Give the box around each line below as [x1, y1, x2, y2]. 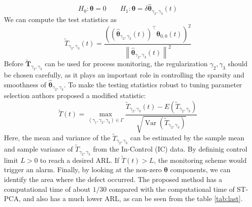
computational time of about [4, 183, 91, 194]
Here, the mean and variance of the [4, 132, 110, 143]
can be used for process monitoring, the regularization [45, 58, 208, 69]
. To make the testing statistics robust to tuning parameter [63, 79, 242, 89]
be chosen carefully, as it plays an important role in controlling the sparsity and [4, 70, 245, 80]
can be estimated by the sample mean [130, 132, 245, 143]
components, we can [170, 164, 231, 175]
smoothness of [4, 79, 46, 89]
